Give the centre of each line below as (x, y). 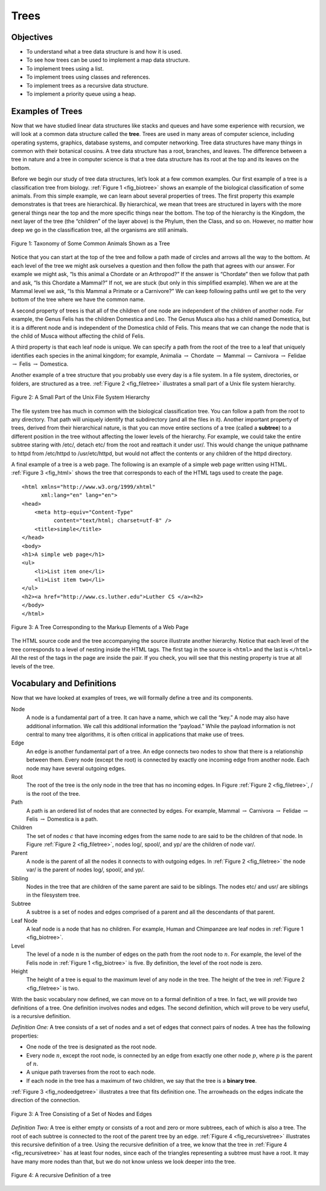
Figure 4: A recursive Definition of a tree (61, 1175)
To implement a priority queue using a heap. (81, 94)
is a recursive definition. (41, 1016)
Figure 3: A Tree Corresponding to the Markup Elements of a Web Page (100, 627)
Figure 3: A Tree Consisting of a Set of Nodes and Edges (81, 1114)
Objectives (32, 37)
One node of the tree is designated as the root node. (91, 1047)
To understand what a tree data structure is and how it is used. (104, 52)
